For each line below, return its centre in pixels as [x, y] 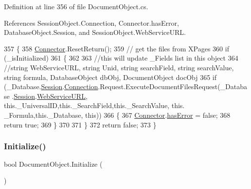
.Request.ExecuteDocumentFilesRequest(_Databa [173, 87]
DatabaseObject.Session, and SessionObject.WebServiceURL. [95, 32]
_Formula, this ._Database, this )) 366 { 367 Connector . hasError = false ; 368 [117, 115]
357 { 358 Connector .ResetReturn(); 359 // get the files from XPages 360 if [117, 48]
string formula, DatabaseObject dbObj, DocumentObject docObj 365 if [110, 77]
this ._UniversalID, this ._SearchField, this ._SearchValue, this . [94, 105]
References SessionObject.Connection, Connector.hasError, [91, 23]
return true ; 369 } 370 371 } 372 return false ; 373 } [80, 124]
